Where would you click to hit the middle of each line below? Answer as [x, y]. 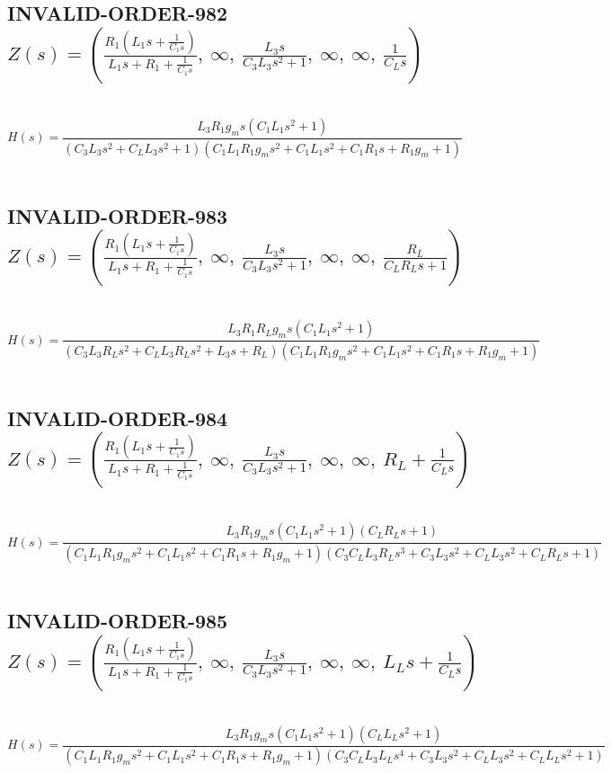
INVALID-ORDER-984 [118, 418]
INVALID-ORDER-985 [118, 621]
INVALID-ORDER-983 [118, 215]
